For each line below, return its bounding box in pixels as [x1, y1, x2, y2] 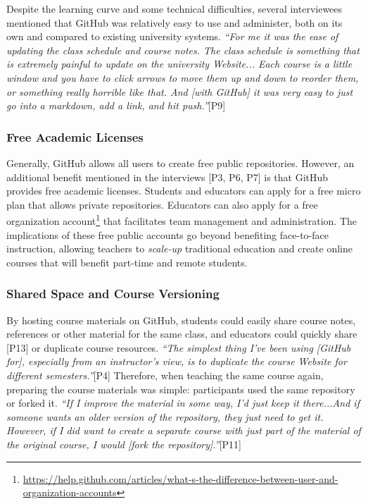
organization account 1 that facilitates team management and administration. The [6, 211, 357, 228]
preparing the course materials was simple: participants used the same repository [6, 381, 355, 396]
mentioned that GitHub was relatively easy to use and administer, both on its [6, 15, 343, 30]
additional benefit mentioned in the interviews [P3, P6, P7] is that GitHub [6, 169, 329, 184]
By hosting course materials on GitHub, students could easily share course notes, [6, 312, 356, 327]
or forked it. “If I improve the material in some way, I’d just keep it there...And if [6, 395, 360, 410]
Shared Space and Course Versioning [6, 285, 220, 302]
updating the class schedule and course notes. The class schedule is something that [6, 42, 360, 57]
